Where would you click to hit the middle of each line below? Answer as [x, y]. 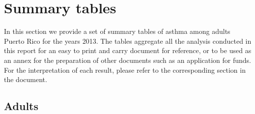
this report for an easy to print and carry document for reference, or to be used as [128, 50]
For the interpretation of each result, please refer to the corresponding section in [125, 70]
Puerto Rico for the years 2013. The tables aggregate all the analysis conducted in [128, 41]
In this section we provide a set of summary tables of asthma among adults [117, 31]
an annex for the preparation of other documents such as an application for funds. [128, 60]
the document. [26, 79]
